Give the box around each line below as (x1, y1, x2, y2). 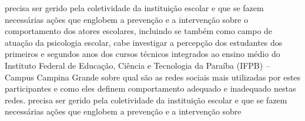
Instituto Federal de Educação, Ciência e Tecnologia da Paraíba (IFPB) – (5, 59, 270, 71)
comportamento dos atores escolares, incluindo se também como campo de (5, 25, 273, 37)
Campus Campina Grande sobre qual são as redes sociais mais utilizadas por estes (5, 70, 301, 83)
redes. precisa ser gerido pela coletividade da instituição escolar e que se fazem (5, 93, 287, 106)
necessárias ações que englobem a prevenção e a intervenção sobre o (5, 13, 249, 25)
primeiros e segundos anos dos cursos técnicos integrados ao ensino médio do (5, 48, 280, 60)
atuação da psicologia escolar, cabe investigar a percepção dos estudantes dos (5, 36, 283, 48)
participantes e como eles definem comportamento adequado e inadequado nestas (5, 82, 296, 95)
